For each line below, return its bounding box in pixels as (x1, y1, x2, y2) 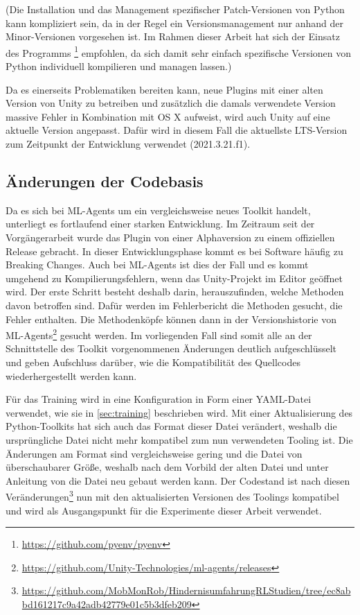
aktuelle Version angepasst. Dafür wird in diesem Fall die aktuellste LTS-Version (6, 123, 348, 137)
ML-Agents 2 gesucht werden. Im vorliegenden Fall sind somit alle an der (6, 326, 312, 342)
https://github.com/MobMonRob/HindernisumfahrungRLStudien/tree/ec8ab (21, 583, 351, 598)
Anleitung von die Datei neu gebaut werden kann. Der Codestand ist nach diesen (6, 473, 350, 487)
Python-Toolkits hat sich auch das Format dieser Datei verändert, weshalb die (6, 419, 337, 433)
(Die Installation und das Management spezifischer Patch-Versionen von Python (6, 2, 345, 16)
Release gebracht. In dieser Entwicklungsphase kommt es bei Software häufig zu (6, 243, 343, 258)
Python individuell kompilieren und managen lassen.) (6, 59, 232, 73)
